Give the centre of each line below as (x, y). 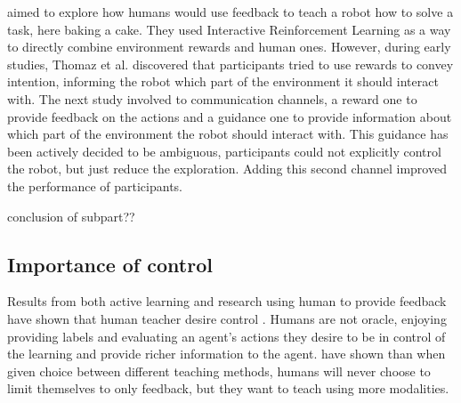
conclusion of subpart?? (71, 216)
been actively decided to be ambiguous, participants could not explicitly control (224, 151)
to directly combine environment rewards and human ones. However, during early (229, 47)
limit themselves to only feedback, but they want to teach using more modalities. (228, 388)
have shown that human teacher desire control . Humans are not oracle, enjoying (227, 318)
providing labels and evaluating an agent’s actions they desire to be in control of (226, 336)
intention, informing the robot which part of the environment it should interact (223, 81)
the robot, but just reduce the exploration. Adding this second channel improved (227, 169)
